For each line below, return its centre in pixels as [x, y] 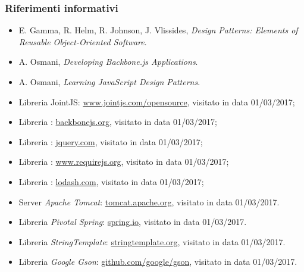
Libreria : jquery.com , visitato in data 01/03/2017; [111, 141]
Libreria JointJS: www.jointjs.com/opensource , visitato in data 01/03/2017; [157, 101]
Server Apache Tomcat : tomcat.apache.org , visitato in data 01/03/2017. [149, 201]
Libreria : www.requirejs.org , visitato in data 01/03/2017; [124, 162]
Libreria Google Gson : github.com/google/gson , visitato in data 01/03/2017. [158, 262]
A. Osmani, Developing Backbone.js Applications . [108, 62]
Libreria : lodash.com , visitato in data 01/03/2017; [111, 181]
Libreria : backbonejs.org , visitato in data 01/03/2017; [118, 122]
